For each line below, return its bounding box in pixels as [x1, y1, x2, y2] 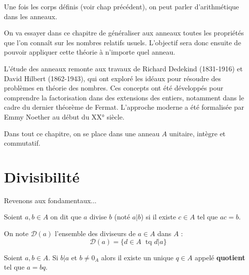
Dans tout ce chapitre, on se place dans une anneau [4, 128, 160, 138]
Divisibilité [4, 166, 80, 186]
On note [4, 228, 29, 239]
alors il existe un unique [101, 252, 174, 262]
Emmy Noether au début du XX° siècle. [4, 111, 125, 122]
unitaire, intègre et [169, 128, 226, 138]
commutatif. [4, 138, 40, 148]
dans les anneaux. [4, 11, 57, 21]
